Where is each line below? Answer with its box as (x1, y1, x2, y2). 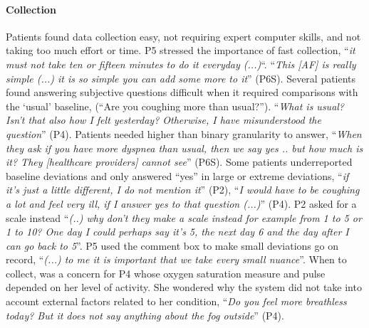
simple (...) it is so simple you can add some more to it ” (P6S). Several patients (6, 70, 356, 85)
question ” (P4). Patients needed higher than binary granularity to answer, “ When (6, 126, 362, 141)
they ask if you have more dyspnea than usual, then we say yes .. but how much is (6, 140, 363, 155)
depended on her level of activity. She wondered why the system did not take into (6, 280, 362, 295)
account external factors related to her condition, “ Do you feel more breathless (6, 294, 347, 309)
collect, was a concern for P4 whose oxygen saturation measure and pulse (6, 265, 326, 280)
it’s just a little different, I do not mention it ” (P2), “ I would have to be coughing (6, 182, 360, 197)
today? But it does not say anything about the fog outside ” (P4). (6, 307, 284, 322)
